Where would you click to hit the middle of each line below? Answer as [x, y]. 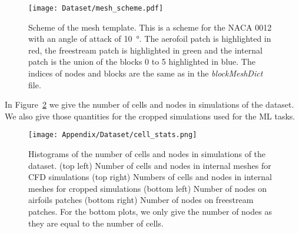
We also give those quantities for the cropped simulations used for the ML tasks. [150, 116]
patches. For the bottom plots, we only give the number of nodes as [150, 212]
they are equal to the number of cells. [96, 223]
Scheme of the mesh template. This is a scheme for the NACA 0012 [150, 27]
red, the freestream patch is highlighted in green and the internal [145, 50]
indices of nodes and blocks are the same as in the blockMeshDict [146, 73]
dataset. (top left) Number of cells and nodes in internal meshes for [150, 165]
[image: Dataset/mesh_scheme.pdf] [96, 8]
